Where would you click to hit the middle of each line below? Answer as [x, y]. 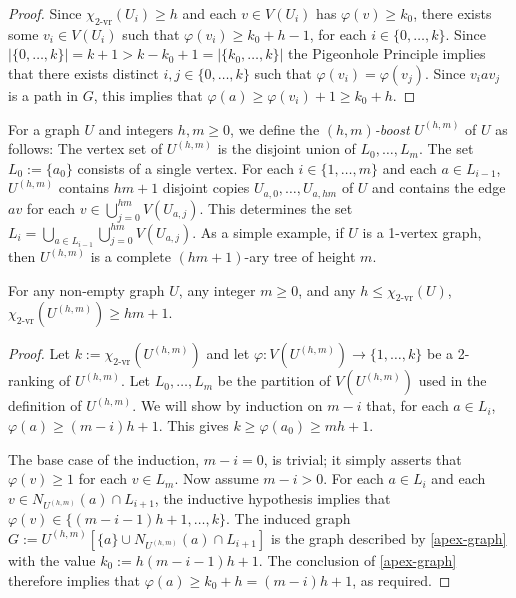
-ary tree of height [300, 256]
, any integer [217, 289]
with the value [52, 559]
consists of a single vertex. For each [185, 167]
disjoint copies [206, 187]
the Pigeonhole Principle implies [387, 53]
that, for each [407, 405]
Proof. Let [39, 353]
